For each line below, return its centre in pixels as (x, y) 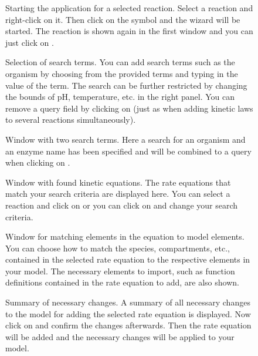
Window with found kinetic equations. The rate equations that (118, 182)
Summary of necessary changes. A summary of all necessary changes (128, 302)
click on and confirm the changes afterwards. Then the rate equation (128, 325)
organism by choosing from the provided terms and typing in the (122, 73)
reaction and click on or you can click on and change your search (122, 205)
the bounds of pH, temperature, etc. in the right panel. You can (120, 97)
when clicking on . (38, 162)
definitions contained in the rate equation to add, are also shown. (122, 282)
